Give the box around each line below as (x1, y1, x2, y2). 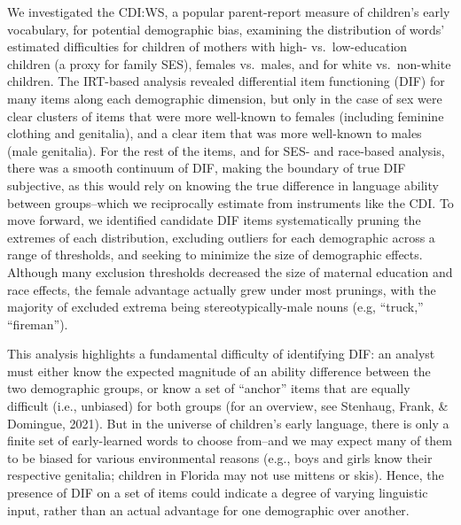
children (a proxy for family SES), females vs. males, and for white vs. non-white (7, 54, 451, 73)
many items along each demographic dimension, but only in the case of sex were (7, 89, 442, 107)
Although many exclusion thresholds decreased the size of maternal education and (7, 262, 453, 281)
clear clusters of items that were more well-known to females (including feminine (7, 106, 444, 125)
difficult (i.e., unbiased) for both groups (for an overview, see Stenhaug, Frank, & (7, 397, 449, 415)
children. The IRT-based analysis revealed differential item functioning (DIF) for (7, 72, 445, 90)
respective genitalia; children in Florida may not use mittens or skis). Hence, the (7, 466, 444, 484)
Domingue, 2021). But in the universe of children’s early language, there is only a (7, 413, 449, 432)
